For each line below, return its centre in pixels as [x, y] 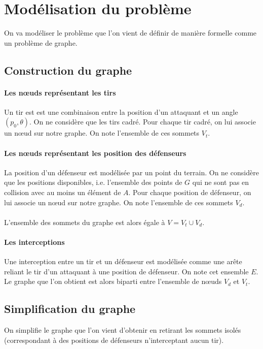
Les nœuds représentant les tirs [60, 92]
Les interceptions [34, 242]
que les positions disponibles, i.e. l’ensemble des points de [93, 182]
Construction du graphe [68, 70]
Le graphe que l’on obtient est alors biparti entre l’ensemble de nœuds [113, 281]
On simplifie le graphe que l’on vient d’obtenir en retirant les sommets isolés [123, 330]
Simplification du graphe [70, 309]
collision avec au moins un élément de [63, 192]
